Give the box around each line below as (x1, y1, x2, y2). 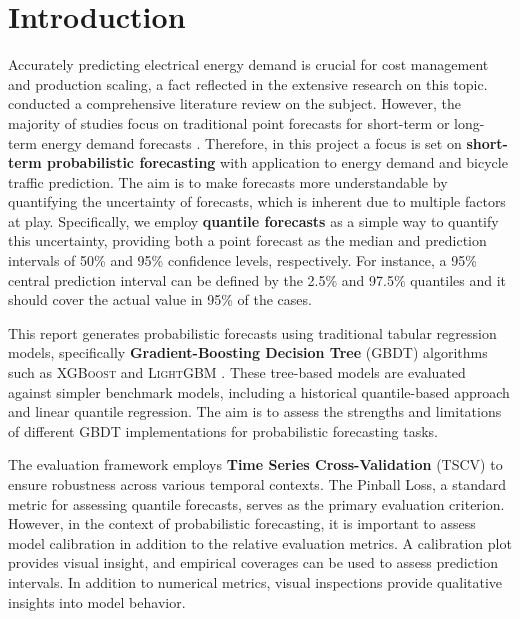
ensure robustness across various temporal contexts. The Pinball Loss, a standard (8, 474, 507, 494)
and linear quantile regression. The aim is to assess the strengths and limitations (8, 401, 502, 422)
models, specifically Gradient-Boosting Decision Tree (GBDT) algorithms (8, 342, 488, 363)
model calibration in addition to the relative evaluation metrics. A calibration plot (8, 532, 512, 553)
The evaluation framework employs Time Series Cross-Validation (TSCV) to (8, 454, 503, 475)
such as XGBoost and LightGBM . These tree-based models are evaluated (8, 362, 466, 383)
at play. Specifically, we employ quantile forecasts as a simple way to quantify (8, 210, 499, 231)
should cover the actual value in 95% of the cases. (8, 289, 312, 310)
